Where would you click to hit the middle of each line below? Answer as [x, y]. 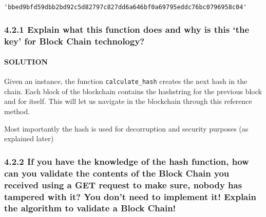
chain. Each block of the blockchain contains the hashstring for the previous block [133, 91]
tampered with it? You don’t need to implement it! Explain [130, 196]
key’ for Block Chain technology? [74, 41]
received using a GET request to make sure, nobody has [123, 185]
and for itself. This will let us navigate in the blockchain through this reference [128, 101]
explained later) [29, 138]
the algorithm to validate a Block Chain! [90, 208]
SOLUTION [26, 62]
